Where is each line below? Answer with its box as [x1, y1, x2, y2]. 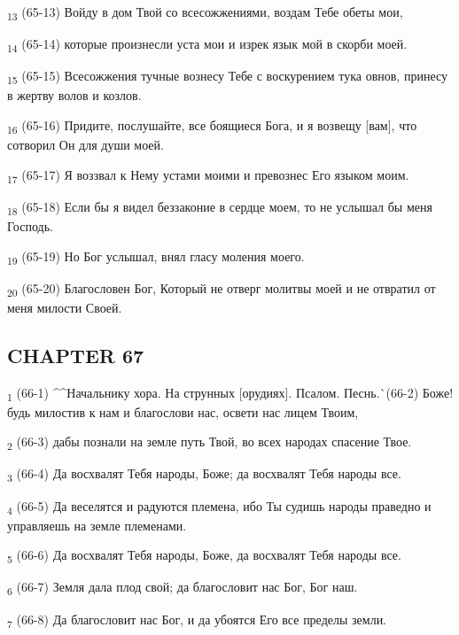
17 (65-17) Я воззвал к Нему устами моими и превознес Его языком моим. [7, 165, 409, 186]
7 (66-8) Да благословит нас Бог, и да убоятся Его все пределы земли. [7, 609, 387, 631]
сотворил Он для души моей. [7, 136, 164, 154]
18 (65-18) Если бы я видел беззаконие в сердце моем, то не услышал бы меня [7, 197, 432, 218]
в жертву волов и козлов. [7, 86, 142, 105]
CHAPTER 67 [7, 341, 144, 368]
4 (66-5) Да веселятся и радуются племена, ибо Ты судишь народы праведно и [7, 496, 432, 517]
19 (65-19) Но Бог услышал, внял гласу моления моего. [7, 246, 305, 267]
